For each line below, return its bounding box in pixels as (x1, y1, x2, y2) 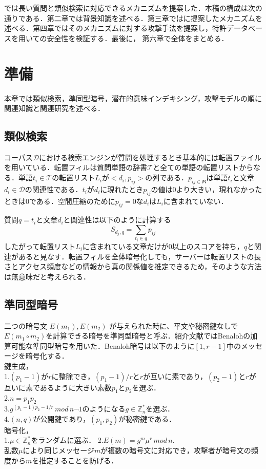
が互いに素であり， (143, 370, 208, 381)
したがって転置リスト (4, 241, 76, 252)
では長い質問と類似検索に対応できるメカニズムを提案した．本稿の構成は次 (4, 3, 255, 13)
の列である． (145, 172, 189, 183)
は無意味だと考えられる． (4, 271, 90, 282)
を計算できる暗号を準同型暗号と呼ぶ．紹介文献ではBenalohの (46, 330, 251, 341)
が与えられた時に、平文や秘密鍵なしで (109, 320, 238, 331)
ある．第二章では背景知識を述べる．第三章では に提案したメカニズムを (25, 12, 262, 23)
